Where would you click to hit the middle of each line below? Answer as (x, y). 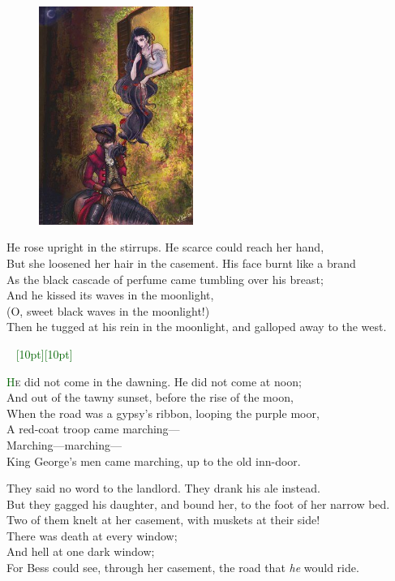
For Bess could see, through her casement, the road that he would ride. (183, 568)
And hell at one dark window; (81, 551)
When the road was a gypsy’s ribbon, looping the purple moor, (163, 413)
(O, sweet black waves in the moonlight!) (108, 310)
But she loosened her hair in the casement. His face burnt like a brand (181, 263)
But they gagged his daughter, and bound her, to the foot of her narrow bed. (198, 504)
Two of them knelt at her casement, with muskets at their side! (163, 520)
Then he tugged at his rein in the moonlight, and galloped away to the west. (197, 327)
